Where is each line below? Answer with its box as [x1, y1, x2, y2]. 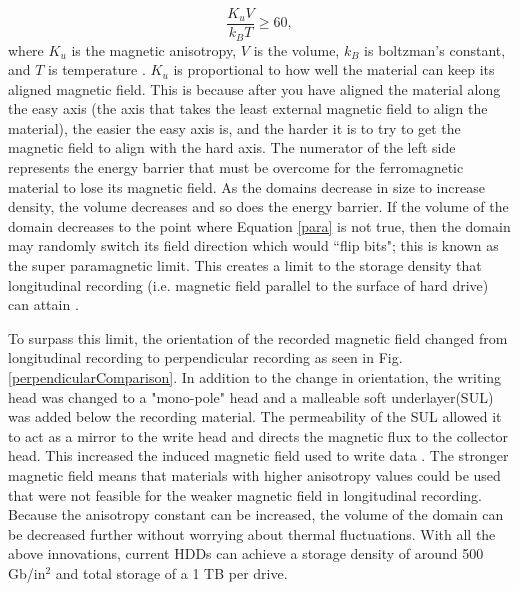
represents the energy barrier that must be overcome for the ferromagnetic [8, 157, 464, 178]
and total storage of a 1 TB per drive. [55, 562, 288, 583]
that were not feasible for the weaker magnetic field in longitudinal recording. [8, 484, 482, 505]
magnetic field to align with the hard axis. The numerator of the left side [8, 137, 456, 158]
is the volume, [253, 39, 340, 60]
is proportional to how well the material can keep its [173, 59, 495, 80]
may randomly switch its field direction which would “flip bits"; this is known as [8, 235, 499, 256]
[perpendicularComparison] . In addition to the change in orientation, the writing [8, 367, 502, 388]
